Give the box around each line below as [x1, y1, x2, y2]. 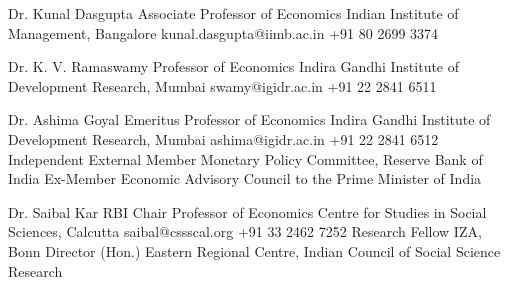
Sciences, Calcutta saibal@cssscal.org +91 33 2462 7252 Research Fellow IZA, [8, 221, 482, 242]
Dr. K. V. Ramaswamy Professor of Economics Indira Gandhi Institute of [8, 56, 460, 77]
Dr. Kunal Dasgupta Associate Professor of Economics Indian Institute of [8, 3, 459, 23]
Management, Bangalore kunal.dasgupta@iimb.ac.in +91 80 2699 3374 [8, 22, 439, 43]
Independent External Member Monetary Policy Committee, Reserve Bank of [8, 148, 483, 169]
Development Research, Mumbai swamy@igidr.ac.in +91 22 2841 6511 [8, 75, 437, 96]
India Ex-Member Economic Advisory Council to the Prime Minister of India [8, 168, 482, 189]
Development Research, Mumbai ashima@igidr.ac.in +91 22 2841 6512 [8, 128, 439, 149]
